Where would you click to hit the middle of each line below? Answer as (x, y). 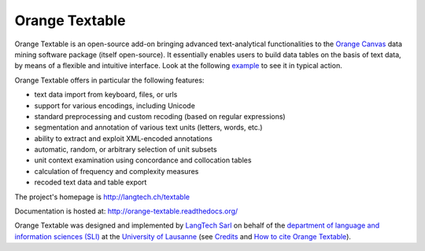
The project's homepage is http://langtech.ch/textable (102, 197)
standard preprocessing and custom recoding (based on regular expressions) (160, 116)
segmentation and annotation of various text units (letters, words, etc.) (148, 127)
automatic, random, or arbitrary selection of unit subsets (126, 150)
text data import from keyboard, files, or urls (106, 95)
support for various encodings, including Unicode (115, 105)
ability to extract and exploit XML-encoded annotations (123, 138)
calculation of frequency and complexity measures (116, 171)
